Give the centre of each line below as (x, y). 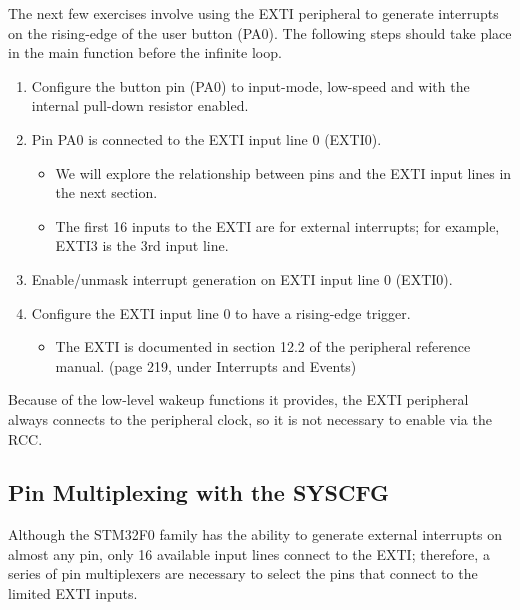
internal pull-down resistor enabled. (140, 105)
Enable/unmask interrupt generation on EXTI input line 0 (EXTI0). (242, 278)
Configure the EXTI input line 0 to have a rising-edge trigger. (221, 312)
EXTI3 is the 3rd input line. (142, 245)
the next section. (106, 192)
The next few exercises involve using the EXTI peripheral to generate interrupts (253, 13)
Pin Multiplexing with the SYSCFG (198, 492)
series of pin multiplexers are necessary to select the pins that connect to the (243, 573)
